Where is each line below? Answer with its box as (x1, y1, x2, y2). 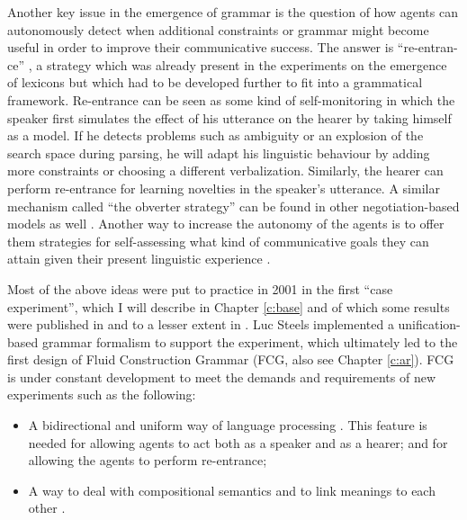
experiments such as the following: (7, 385, 196, 404)
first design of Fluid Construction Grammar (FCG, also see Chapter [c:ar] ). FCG (7, 350, 454, 369)
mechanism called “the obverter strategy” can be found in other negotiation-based (7, 196, 460, 215)
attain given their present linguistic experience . (7, 249, 271, 268)
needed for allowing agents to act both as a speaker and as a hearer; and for (28, 433, 448, 452)
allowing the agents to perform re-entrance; (28, 451, 267, 470)
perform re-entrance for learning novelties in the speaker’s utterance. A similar (7, 178, 440, 197)
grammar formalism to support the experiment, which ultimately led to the (41, 332, 458, 351)
